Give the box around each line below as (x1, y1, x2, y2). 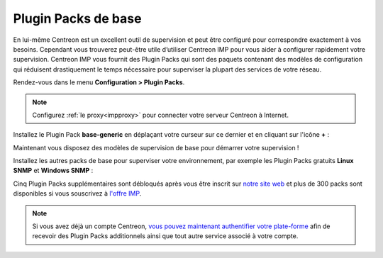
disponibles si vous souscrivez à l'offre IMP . (13, 189, 142, 198)
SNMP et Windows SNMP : (13, 167, 94, 175)
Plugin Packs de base (13, 11, 142, 26)
